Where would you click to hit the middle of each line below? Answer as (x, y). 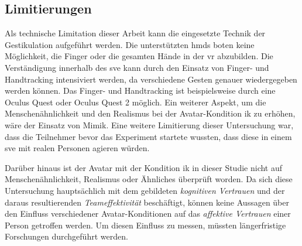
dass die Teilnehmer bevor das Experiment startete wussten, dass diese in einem (148, 136)
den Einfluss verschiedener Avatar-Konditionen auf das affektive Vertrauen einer (148, 213)
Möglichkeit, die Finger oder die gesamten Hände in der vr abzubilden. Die (139, 56)
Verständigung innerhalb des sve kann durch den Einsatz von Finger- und (137, 67)
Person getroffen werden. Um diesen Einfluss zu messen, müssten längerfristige (145, 225)
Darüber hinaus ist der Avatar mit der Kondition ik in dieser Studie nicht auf (144, 167)
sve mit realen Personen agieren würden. (77, 148)
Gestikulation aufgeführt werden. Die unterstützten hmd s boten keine (130, 44)
